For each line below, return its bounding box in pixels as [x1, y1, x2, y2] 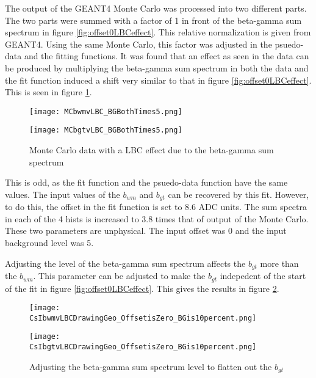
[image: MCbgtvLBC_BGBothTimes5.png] [29, 126, 182, 135]
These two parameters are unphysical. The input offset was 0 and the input [5, 224, 287, 237]
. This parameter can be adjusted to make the [33, 269, 206, 282]
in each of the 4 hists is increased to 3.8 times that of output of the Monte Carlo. [5, 212, 309, 225]
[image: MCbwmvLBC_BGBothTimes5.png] [29, 107, 182, 116]
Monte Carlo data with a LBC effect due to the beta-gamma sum [29, 144, 274, 156]
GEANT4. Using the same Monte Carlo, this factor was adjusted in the [5, 37, 272, 50]
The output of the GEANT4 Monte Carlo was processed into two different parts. [5, 2, 307, 14]
